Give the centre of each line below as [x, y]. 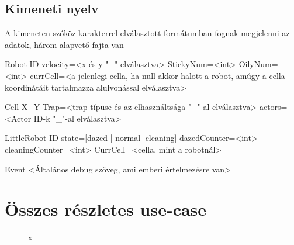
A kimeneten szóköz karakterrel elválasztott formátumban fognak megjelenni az [147, 33]
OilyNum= [258, 64]
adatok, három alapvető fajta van [64, 44]
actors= [273, 107]
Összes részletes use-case [106, 209]
